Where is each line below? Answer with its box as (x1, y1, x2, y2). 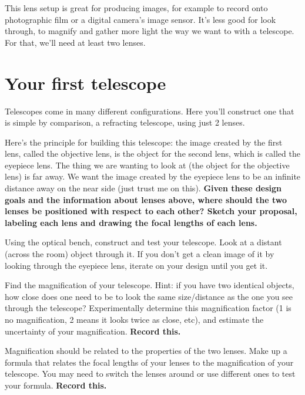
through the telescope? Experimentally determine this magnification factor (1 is (5, 302, 291, 314)
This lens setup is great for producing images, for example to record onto (5, 2, 268, 13)
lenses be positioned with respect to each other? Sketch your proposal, (5, 205, 297, 217)
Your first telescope (5, 70, 166, 94)
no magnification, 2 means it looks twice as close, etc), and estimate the (5, 313, 264, 325)
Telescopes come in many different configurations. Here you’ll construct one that (5, 104, 294, 117)
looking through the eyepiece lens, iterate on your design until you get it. (5, 259, 268, 271)
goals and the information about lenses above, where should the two (5, 193, 287, 205)
